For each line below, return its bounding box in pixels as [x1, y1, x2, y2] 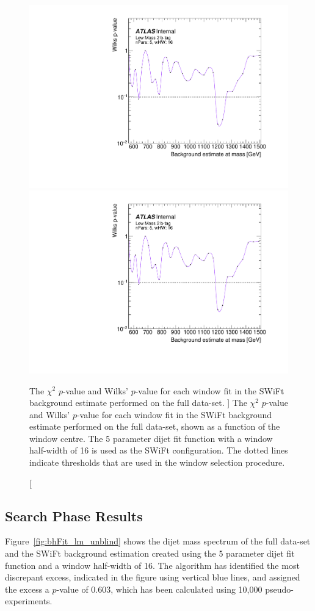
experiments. [5, 595, 52, 607]
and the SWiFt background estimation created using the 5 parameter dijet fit [5, 547, 295, 560]
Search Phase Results [5, 506, 143, 525]
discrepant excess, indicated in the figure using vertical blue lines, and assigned [5, 571, 300, 584]
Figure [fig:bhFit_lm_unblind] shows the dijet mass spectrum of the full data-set [5, 535, 311, 548]
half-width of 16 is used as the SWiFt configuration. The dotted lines [29, 444, 288, 457]
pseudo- [265, 582, 294, 595]
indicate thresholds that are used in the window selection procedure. [29, 456, 285, 469]
